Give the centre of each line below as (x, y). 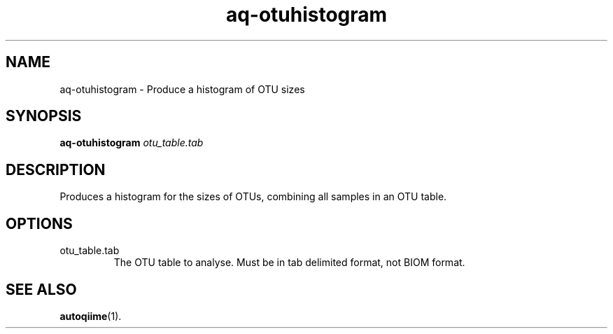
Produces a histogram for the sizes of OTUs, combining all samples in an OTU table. (253, 197)
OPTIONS (39, 223)
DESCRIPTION (56, 169)
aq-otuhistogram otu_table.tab (132, 143)
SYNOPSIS (44, 116)
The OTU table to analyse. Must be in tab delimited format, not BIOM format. (289, 263)
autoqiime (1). (91, 316)
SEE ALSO (41, 289)
